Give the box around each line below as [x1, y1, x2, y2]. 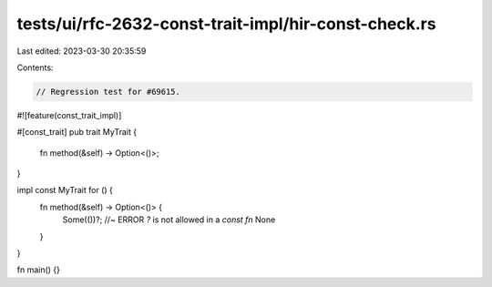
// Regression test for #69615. [36, 87, 181, 97]
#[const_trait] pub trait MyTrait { [16, 127, 137, 138]
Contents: [16, 62, 54, 73]
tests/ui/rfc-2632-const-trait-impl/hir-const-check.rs [16, 14, 436, 34]
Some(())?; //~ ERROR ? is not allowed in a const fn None [62, 214, 276, 225]
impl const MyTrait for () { [16, 185, 114, 196]
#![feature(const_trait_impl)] [16, 109, 122, 120]
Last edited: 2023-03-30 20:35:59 [16, 46, 147, 56]
